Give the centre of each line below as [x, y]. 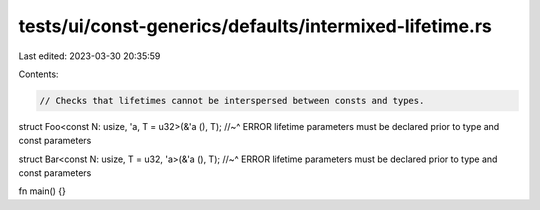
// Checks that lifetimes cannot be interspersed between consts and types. [232, 100]
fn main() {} [42, 191]
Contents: [38, 74]
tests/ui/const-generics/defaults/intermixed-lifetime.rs [255, 26]
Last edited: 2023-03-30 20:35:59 [89, 56]
